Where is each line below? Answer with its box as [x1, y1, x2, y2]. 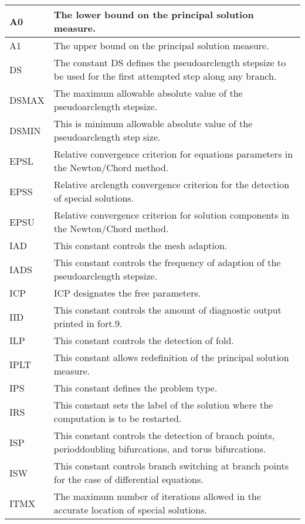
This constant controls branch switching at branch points [53, 459, 289, 472]
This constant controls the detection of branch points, [53, 428, 275, 442]
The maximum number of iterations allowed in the [53, 489, 261, 503]
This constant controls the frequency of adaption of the [53, 256, 281, 269]
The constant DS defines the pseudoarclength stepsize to [53, 56, 286, 69]
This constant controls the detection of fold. [53, 334, 234, 347]
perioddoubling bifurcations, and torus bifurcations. [53, 442, 266, 455]
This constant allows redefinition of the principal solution [53, 351, 289, 364]
